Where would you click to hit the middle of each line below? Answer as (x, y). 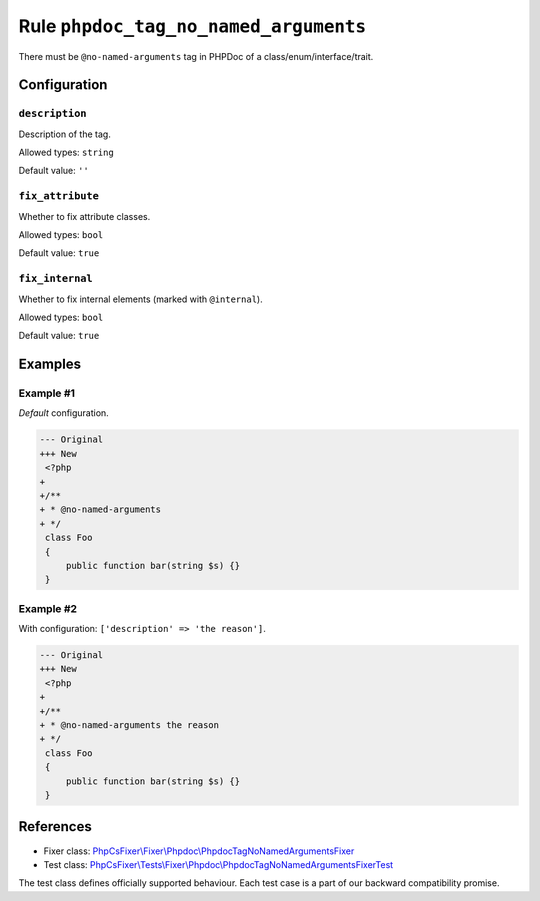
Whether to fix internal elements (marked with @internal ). (141, 299)
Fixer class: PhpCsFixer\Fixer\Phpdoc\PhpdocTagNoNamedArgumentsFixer (199, 851)
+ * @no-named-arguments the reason (129, 725)
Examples (50, 364)
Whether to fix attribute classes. (84, 216)
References (55, 826)
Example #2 (48, 608)
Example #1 (46, 393)
